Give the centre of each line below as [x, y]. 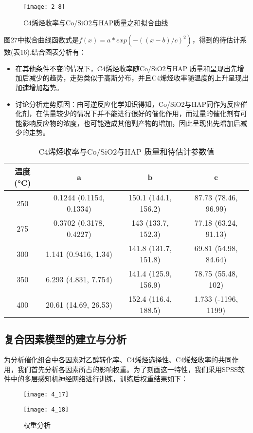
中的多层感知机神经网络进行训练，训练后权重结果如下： [99, 379]
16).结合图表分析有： [53, 52]
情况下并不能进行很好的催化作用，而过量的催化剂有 [158, 113]
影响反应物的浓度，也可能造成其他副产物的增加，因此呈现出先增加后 [131, 123]
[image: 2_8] [44, 7]
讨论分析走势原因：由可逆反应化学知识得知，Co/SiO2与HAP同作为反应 [128, 104]
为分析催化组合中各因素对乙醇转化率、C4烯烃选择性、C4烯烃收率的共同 [118, 360]
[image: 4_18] [46, 409]
